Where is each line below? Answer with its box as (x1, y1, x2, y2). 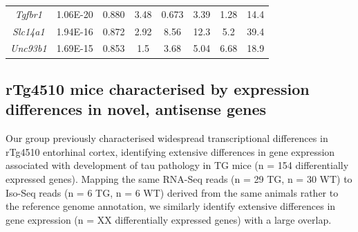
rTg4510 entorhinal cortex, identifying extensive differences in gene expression (6, 144, 335, 159)
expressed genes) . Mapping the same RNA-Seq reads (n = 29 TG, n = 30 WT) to (6, 171, 352, 186)
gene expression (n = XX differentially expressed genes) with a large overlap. (6, 212, 332, 226)
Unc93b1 (10, 41, 47, 55)
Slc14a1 (12, 24, 45, 38)
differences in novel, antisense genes (6, 98, 267, 120)
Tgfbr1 (15, 6, 42, 21)
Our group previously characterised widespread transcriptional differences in (6, 131, 328, 145)
